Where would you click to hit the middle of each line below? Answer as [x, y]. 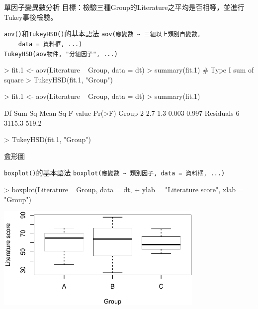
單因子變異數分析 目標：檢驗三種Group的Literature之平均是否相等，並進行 [124, 7]
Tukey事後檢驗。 [31, 17]
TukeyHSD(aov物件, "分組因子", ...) [61, 54]
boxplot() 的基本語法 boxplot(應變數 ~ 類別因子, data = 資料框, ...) [115, 173]
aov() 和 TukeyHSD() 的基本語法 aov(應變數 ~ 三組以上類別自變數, [103, 34]
